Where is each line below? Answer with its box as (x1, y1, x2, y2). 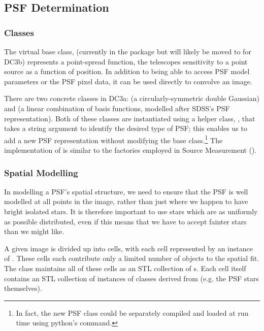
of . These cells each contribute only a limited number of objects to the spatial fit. (4, 253, 259, 263)
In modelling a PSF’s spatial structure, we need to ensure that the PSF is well (4, 186, 248, 196)
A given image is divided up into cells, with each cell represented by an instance (4, 243, 253, 253)
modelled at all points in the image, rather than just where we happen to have (4, 196, 248, 207)
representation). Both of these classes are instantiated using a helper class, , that (4, 113, 255, 123)
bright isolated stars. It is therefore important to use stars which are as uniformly (4, 206, 258, 216)
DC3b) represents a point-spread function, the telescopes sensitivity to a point (4, 56, 248, 67)
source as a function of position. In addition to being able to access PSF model (4, 66, 250, 77)
